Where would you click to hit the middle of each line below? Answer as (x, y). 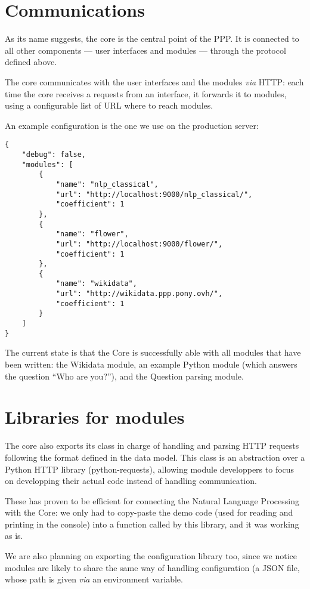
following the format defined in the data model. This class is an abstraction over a (155, 457)
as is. (14, 536)
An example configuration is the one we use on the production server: (132, 125)
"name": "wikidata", (96, 284)
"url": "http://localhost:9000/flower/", (139, 244)
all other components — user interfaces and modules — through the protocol (145, 50)
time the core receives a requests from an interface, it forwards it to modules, (146, 93)
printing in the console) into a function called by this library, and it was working (152, 524)
